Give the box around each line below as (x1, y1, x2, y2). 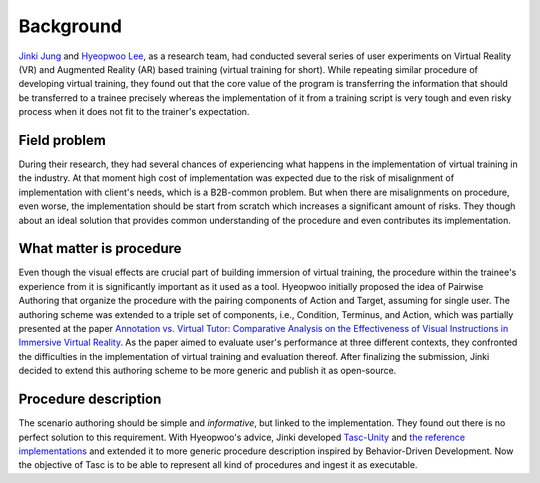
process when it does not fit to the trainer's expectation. (18, 106, 250, 118)
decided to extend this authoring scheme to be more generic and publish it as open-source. (18, 365, 397, 377)
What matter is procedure (18, 240, 182, 257)
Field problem (18, 131, 107, 149)
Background (18, 15, 122, 37)
